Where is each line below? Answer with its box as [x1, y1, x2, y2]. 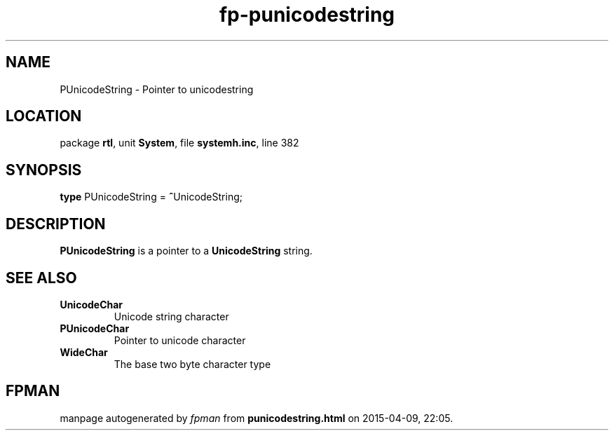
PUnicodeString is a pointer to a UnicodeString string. [60, 245, 313, 257]
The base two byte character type [114, 357, 271, 370]
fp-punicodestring [219, 3, 395, 27]
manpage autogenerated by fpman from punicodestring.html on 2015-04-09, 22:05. [60, 411, 453, 424]
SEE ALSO [6, 268, 77, 287]
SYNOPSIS [6, 161, 82, 179]
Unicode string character [114, 310, 229, 322]
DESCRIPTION [6, 214, 106, 233]
